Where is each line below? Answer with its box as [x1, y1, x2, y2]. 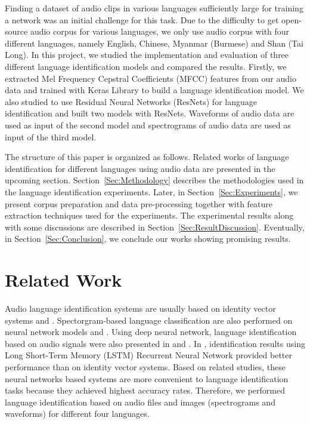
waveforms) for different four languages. [5, 407, 150, 420]
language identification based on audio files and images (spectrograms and [5, 395, 275, 408]
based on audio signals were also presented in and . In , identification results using [5, 337, 305, 349]
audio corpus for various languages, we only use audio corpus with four [30, 25, 290, 38]
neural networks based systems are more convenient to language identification [5, 372, 289, 385]
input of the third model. [5, 130, 97, 143]
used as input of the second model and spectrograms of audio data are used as [5, 118, 291, 131]
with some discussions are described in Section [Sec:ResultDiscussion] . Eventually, [5, 220, 305, 233]
